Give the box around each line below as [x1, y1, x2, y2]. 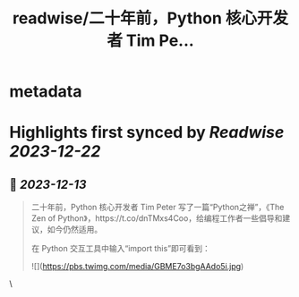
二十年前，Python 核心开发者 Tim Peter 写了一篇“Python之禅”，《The [30, 202, 285, 213]
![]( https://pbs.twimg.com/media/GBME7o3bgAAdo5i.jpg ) [30, 261, 244, 272]
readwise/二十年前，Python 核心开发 [12, 8, 289, 29]
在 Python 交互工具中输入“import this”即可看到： [30, 243, 210, 254]
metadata [9, 81, 82, 102]
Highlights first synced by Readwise [9, 123, 285, 143]
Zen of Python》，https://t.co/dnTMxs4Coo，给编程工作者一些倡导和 [30, 213, 283, 224]
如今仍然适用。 [47, 225, 103, 235]
